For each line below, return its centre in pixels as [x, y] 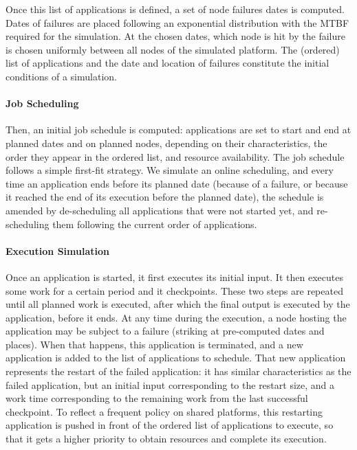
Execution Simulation [57, 250]
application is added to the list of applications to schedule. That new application [176, 358]
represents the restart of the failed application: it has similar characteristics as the [178, 371]
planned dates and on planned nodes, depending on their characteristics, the [166, 143]
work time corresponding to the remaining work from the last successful [157, 398]
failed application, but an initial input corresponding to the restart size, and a [170, 384]
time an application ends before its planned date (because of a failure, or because [177, 183]
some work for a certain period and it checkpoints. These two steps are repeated [174, 290]
